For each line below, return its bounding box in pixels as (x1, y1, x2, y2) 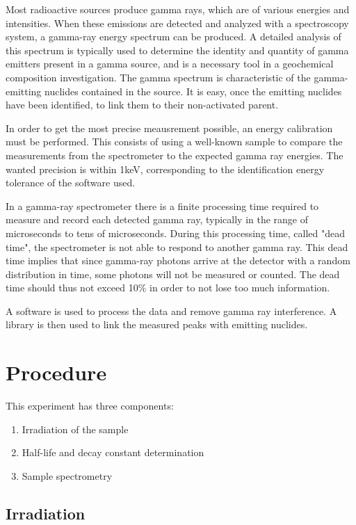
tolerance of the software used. (6, 175, 136, 190)
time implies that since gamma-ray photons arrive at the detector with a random (6, 253, 350, 268)
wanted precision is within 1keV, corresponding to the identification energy (6, 161, 325, 176)
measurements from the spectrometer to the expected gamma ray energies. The (6, 147, 343, 162)
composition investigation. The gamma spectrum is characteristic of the (6, 70, 311, 84)
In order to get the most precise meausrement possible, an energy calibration (6, 120, 333, 135)
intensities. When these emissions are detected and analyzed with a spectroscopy (6, 15, 349, 30)
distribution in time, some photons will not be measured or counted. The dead (6, 266, 340, 281)
